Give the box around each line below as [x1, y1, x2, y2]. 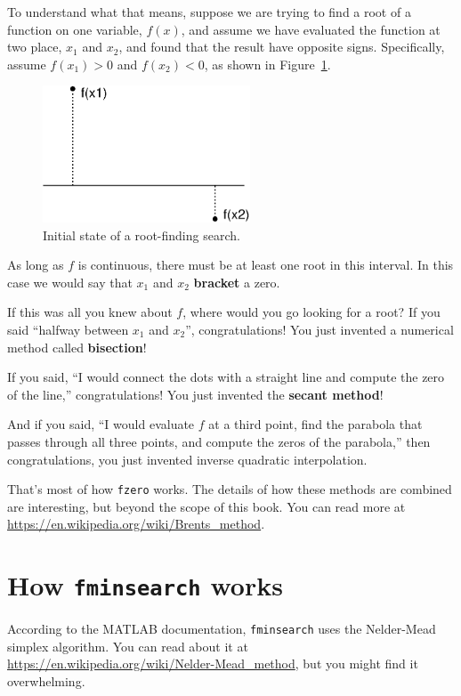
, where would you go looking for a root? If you [182, 303, 441, 321]
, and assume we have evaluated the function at [181, 20, 441, 38]
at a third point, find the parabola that [208, 415, 423, 433]
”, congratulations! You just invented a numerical [185, 320, 454, 338]
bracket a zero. [193, 272, 280, 291]
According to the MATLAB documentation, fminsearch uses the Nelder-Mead [7, 619, 436, 638]
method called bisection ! [7, 337, 147, 356]
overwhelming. [7, 672, 85, 691]
